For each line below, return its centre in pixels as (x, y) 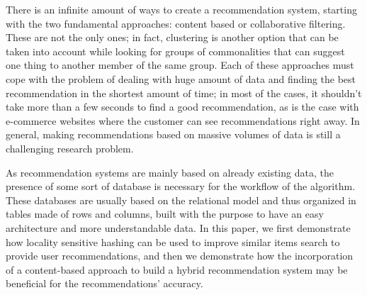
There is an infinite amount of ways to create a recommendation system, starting (181, 9)
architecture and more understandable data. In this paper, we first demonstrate (178, 227)
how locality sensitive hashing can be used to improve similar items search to (173, 241)
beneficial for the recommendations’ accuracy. (105, 283)
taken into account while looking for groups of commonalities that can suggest (175, 51)
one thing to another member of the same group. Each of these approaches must (180, 65)
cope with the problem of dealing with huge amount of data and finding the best (181, 78)
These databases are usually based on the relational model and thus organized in (181, 200)
